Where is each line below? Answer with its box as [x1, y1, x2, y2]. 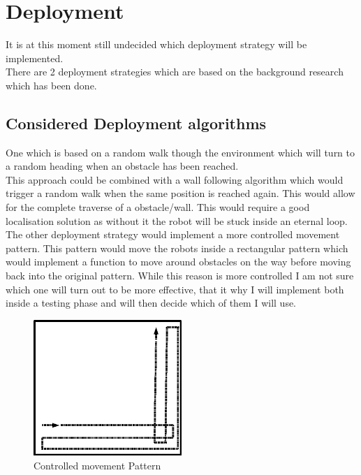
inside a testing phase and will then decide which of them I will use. [6, 295, 297, 310]
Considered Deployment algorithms [6, 112, 267, 133]
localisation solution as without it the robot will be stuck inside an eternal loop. [6, 213, 348, 228]
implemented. [6, 50, 64, 65]
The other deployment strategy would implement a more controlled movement [6, 227, 340, 242]
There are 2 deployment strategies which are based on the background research [6, 64, 344, 79]
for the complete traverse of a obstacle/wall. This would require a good [6, 200, 310, 214]
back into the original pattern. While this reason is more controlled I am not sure [6, 268, 354, 283]
